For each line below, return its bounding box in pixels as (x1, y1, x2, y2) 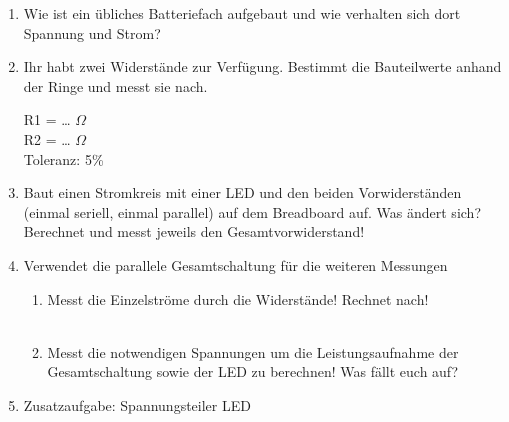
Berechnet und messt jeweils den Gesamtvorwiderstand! (23, 221, 365, 242)
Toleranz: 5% (23, 148, 104, 169)
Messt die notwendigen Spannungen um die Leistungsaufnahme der (47, 341, 459, 362)
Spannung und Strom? (23, 22, 161, 43)
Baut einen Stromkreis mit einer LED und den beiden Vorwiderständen (23, 182, 462, 203)
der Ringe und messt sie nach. (23, 75, 208, 96)
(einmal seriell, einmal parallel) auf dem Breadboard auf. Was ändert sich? (23, 201, 481, 222)
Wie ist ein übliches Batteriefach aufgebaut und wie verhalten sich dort (23, 3, 461, 23)
